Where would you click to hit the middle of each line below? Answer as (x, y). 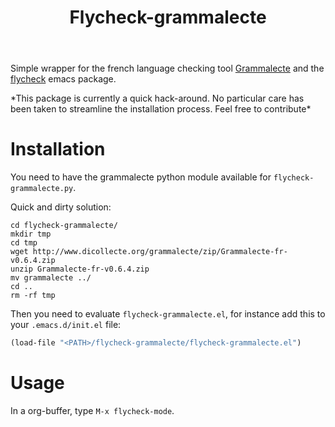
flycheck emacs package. (63, 79)
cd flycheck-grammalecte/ (64, 226)
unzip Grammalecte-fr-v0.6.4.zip (80, 269)
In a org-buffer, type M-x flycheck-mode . (92, 410)
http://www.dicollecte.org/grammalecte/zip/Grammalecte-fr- (160, 252)
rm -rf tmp (33, 296)
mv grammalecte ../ (51, 278)
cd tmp (24, 243)
